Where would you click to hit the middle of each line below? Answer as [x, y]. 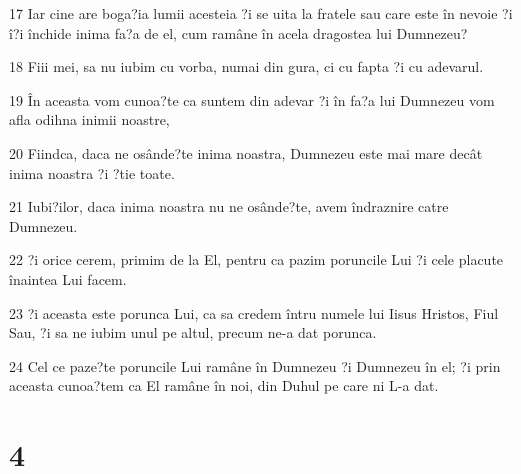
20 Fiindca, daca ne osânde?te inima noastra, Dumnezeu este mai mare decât [246, 152]
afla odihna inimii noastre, [89, 119]
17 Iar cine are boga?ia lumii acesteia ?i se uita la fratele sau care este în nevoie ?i [261, 13]
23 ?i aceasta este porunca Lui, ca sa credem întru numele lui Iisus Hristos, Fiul [254, 312]
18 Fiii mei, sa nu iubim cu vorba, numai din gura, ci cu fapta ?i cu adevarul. [246, 66]
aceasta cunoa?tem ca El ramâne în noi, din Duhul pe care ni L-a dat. [224, 385]
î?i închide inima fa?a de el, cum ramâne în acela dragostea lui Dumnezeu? [238, 32]
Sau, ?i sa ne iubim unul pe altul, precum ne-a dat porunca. [193, 332]
